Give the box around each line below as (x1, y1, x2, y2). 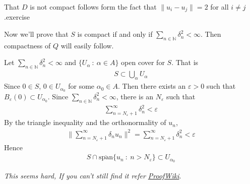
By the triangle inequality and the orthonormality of (4, 117, 166, 128)
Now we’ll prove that (4, 29, 69, 39)
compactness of (4, 40, 51, 50)
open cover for (121, 57, 165, 68)
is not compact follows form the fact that (30, 2, 157, 12)
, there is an (116, 91, 153, 101)
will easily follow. (60, 40, 114, 50)
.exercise (4, 12, 30, 22)
